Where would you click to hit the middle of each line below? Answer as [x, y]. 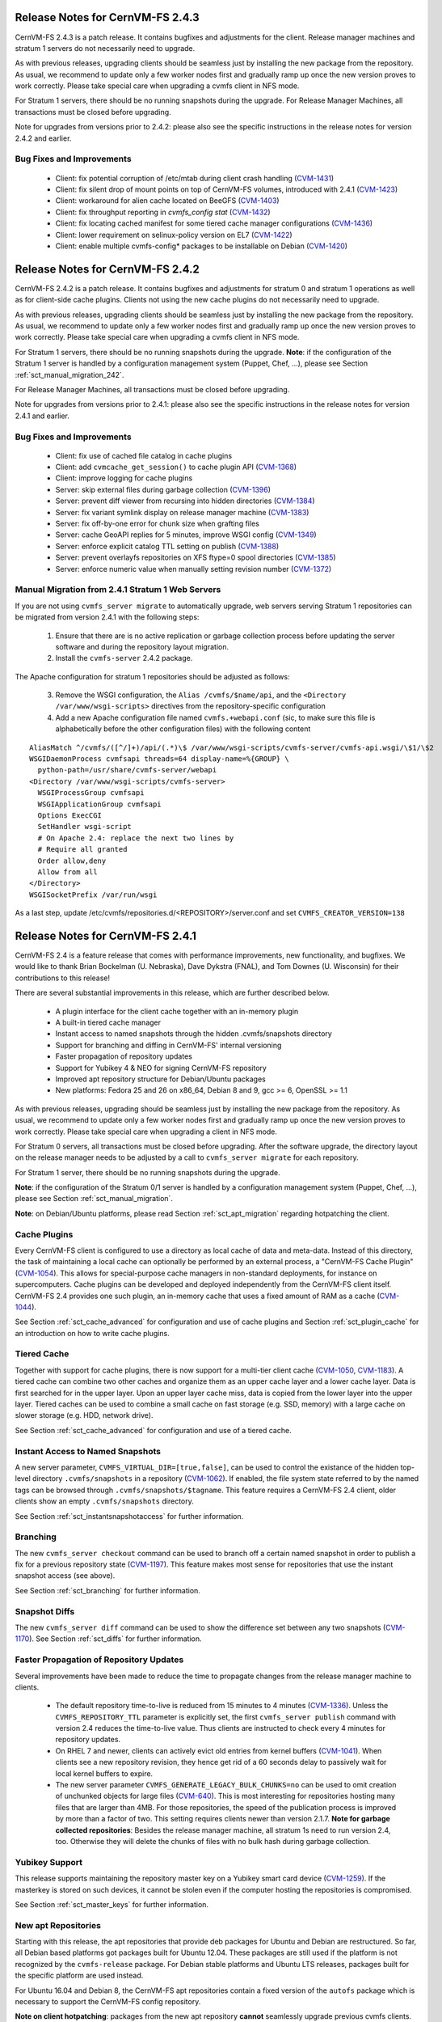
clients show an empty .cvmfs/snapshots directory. [104, 1501]
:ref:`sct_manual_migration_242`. [69, 374]
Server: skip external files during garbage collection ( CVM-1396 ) [163, 489]
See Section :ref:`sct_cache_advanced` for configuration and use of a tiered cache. [153, 1430]
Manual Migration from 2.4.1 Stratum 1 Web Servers [118, 590]
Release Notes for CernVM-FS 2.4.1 [106, 935]
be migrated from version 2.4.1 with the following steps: [107, 617]
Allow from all [67, 872]
